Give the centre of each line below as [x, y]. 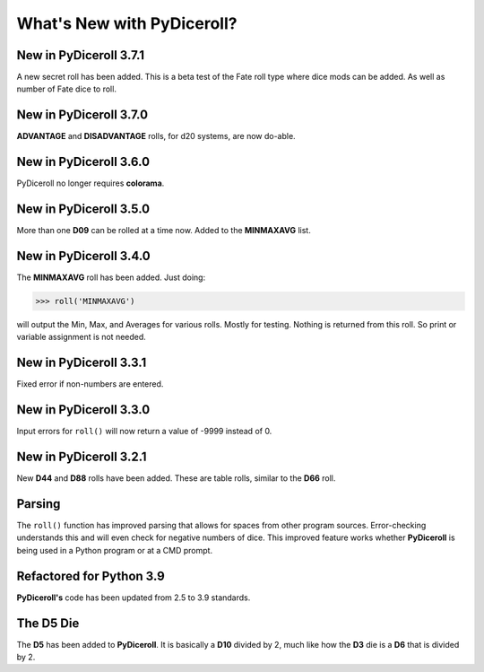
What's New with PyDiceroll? [127, 23]
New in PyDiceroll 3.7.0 [82, 115]
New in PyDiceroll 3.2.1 [82, 457]
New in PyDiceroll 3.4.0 [84, 256]
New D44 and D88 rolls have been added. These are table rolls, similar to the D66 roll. [176, 478]
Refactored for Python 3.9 [91, 576]
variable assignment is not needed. [82, 337]
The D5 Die [48, 623]
